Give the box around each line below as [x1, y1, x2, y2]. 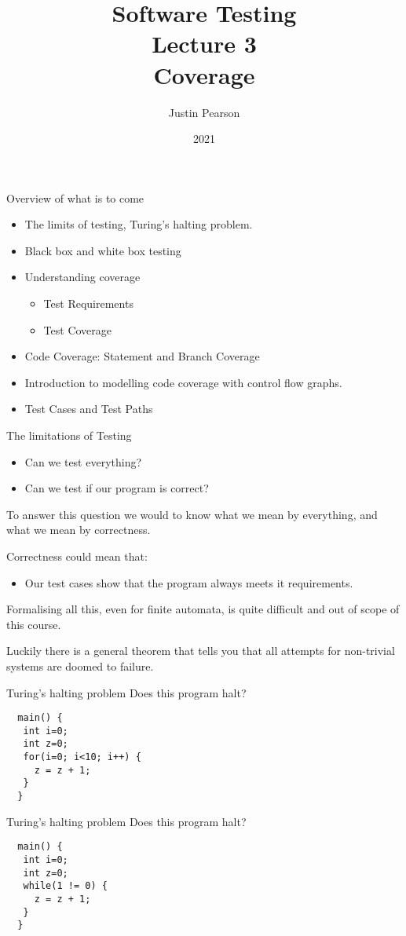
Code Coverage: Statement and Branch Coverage [24, 348, 260, 364]
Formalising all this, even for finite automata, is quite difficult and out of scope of [6, 601, 400, 617]
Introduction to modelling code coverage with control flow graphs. [24, 374, 342, 390]
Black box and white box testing [24, 242, 181, 258]
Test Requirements [43, 295, 134, 312]
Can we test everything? [24, 453, 142, 470]
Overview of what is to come [6, 189, 144, 206]
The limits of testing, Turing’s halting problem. [24, 216, 253, 232]
